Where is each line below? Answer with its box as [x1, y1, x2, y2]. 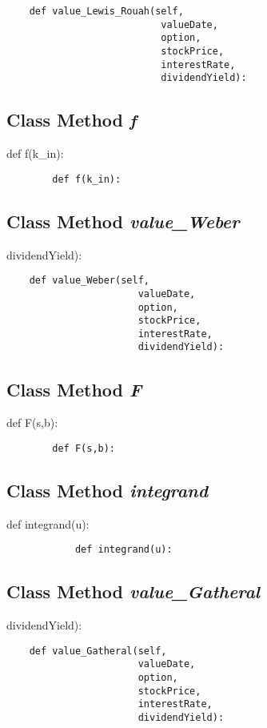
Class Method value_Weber [6, 208, 240, 233]
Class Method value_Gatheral [6, 579, 261, 604]
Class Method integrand [6, 477, 209, 502]
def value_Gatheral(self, [29, 645, 167, 657]
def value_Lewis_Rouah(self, [29, 6, 184, 17]
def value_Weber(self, [29, 275, 149, 287]
